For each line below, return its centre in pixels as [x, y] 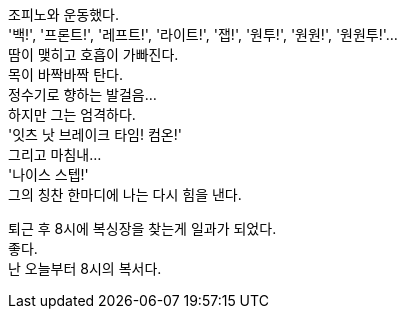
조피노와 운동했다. [64, 14]
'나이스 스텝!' [48, 174]
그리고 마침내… [55, 154]
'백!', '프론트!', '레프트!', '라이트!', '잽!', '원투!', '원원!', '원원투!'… [203, 34]
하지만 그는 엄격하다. [72, 114]
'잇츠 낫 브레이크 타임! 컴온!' [95, 134]
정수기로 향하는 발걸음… [82, 94]
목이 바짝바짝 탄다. [65, 74]
